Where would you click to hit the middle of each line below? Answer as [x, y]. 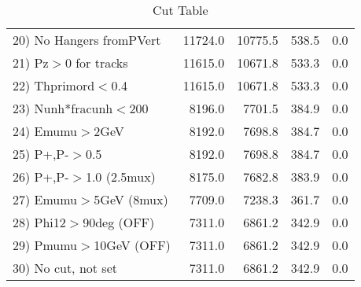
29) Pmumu [45, 245]
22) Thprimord [54, 85]
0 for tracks [96, 63]
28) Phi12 [39, 222]
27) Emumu [45, 199]
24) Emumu [45, 131]
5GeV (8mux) [131, 199]
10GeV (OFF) [132, 245]
